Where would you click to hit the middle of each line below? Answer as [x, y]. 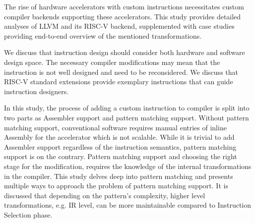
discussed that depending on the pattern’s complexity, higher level [105, 195]
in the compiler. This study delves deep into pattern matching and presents [119, 176]
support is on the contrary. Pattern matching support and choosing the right [121, 156]
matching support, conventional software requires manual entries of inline [115, 127]
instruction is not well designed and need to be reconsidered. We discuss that [121, 72]
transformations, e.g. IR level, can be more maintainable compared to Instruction [128, 205]
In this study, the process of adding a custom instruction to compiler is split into [127, 108]
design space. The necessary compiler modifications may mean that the [112, 62]
